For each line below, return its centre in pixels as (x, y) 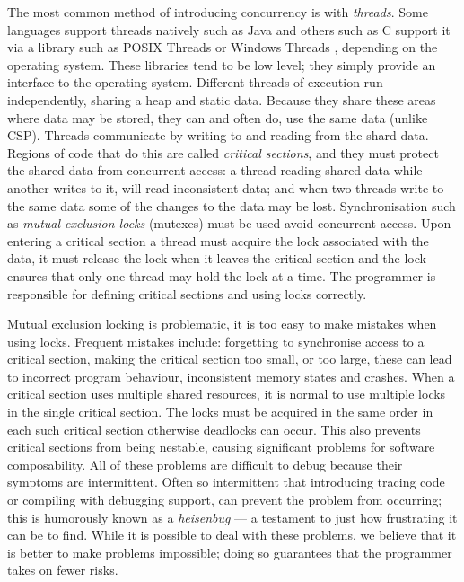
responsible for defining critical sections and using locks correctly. (187, 293)
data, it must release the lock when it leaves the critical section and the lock (217, 258)
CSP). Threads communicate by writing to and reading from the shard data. (218, 135)
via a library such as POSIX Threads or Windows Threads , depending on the (223, 47)
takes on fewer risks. (63, 570)
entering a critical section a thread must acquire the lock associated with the (218, 240)
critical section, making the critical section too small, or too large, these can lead (230, 359)
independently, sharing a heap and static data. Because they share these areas (222, 99)
